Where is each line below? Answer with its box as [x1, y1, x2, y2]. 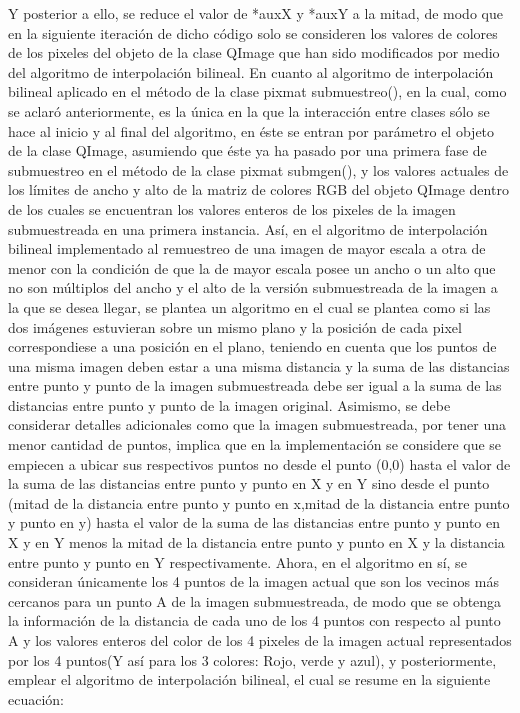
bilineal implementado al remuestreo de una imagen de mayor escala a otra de [8, 238, 486, 259]
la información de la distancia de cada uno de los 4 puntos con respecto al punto [8, 610, 501, 631]
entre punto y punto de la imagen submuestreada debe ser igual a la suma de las [8, 375, 502, 396]
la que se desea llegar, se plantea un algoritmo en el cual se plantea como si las [8, 296, 491, 317]
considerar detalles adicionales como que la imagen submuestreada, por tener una [8, 414, 506, 435]
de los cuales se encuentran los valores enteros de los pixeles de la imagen [8, 198, 456, 219]
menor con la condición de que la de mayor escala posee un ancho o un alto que [8, 257, 496, 278]
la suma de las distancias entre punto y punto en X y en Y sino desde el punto [8, 473, 490, 494]
